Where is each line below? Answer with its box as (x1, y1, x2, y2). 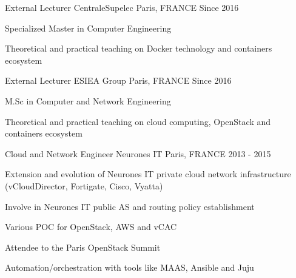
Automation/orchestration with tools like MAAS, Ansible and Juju (5, 261, 254, 274)
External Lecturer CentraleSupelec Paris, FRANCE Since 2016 (5, 1, 239, 13)
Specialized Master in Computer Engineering (5, 21, 172, 34)
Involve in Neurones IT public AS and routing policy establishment (5, 200, 255, 212)
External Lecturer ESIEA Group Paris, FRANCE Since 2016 (5, 74, 232, 87)
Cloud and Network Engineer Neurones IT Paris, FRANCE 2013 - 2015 (5, 147, 271, 160)
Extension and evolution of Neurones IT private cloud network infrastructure (5, 168, 291, 180)
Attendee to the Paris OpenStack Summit (5, 240, 161, 253)
